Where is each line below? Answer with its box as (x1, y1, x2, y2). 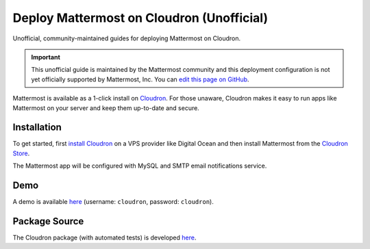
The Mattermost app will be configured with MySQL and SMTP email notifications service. (12, 161, 267, 170)
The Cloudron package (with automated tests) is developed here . (12, 233, 197, 241)
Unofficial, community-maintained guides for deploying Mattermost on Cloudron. (12, 34, 241, 42)
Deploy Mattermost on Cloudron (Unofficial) (12, 10, 269, 25)
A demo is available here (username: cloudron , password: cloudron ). (12, 198, 214, 206)
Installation (12, 122, 62, 133)
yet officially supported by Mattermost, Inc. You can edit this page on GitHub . (31, 75, 249, 83)
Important (31, 53, 61, 61)
